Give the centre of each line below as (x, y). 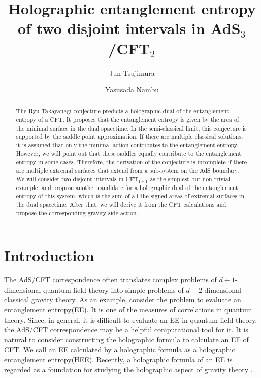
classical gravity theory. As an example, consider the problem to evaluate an (123, 300)
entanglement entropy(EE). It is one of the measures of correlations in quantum (128, 310)
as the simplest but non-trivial (190, 179)
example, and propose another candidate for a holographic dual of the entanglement (127, 187)
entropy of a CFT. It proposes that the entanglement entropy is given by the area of (127, 120)
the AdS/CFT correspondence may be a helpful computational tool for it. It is (126, 329)
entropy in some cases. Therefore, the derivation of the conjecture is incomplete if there (132, 162)
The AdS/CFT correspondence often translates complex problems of (110, 280)
